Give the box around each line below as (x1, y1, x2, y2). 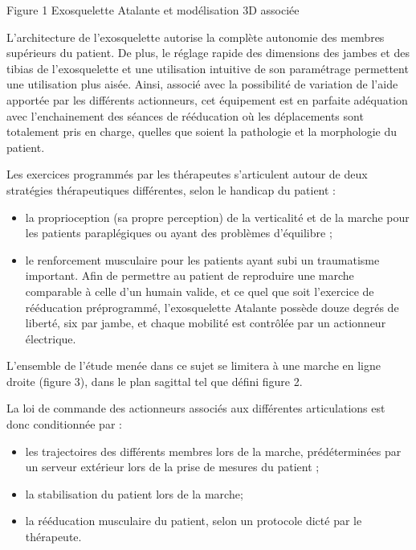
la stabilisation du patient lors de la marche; (25, 485, 243, 502)
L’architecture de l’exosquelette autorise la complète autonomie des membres (6, 28, 385, 45)
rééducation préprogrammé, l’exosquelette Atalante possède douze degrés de (25, 298, 399, 315)
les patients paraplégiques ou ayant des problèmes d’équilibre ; (25, 224, 332, 241)
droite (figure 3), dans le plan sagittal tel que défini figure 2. (6, 372, 303, 389)
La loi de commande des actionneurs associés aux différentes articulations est (6, 400, 385, 417)
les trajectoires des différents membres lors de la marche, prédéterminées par (25, 442, 402, 459)
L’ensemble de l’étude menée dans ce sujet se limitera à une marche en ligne (6, 357, 381, 374)
